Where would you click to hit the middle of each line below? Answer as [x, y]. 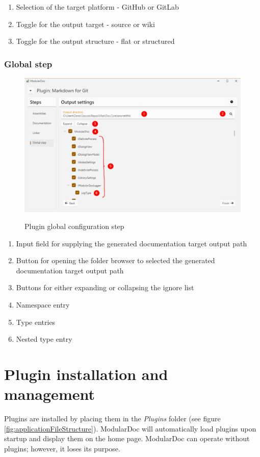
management [49, 394]
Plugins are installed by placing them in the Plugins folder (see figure [112, 418]
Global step [28, 64]
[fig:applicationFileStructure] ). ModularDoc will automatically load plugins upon [130, 428]
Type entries [36, 322]
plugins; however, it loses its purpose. [62, 448]
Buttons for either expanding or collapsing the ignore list [105, 287]
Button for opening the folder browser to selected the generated [115, 260]
